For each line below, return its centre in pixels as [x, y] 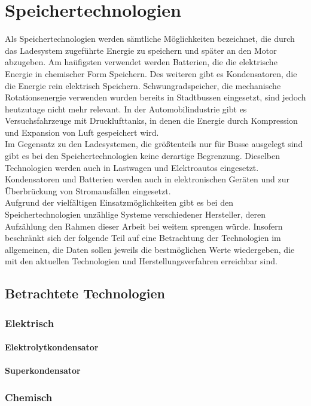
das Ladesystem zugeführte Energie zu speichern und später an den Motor [141, 50]
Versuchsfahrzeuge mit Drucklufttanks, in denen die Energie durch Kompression [151, 120]
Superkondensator [43, 370]
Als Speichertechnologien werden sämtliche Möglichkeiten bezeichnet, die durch [150, 39]
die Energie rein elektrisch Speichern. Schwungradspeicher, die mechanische [143, 85]
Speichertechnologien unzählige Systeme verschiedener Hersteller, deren [135, 214]
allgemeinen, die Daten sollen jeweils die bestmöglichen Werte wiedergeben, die [150, 249]
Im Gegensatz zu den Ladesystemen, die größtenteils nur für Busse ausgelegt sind [154, 144]
